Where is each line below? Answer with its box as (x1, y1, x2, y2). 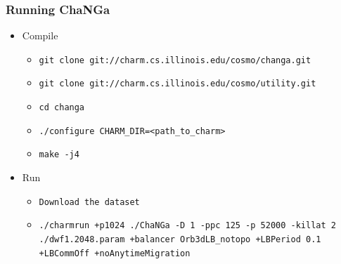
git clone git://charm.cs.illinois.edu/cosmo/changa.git (39, 55, 311, 65)
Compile (22, 28, 58, 43)
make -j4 (39, 150, 79, 160)
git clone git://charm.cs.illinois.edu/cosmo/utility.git (39, 79, 316, 89)
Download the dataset (39, 197, 140, 207)
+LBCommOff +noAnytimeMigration (39, 248, 191, 258)
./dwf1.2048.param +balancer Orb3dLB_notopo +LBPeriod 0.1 (39, 235, 321, 244)
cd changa (39, 103, 85, 113)
